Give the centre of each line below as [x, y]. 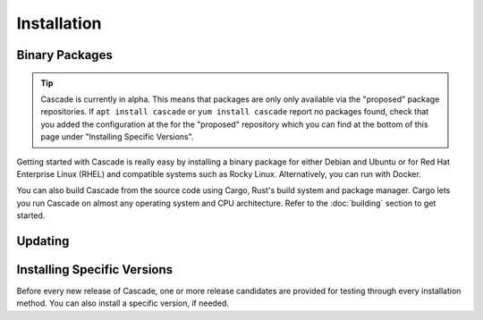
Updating [43, 241]
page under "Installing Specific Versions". [117, 137]
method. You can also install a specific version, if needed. [123, 303]
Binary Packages [65, 55]
